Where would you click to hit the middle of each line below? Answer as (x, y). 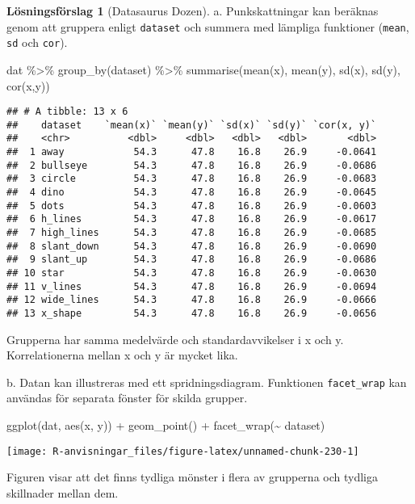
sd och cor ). (37, 42)
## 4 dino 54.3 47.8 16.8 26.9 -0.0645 (192, 193)
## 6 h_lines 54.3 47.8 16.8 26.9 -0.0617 (192, 219)
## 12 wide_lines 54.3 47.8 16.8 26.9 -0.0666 (192, 300)
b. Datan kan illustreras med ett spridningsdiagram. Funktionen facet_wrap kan (207, 382)
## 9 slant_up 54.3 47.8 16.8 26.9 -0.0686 (192, 260)
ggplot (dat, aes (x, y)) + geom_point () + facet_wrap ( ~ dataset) (166, 425)
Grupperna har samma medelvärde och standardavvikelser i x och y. (175, 339)
